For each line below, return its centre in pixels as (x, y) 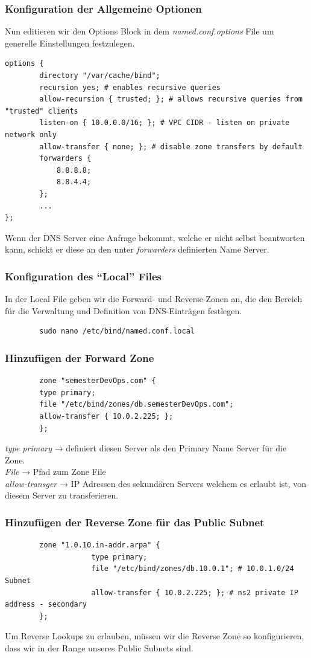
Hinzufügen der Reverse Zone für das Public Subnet (135, 522)
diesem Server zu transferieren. (62, 495)
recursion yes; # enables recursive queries (130, 87)
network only (31, 134)
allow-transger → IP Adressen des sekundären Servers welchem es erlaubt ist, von (156, 483)
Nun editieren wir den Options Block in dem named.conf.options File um (140, 31)
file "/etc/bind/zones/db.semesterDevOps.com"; (137, 405)
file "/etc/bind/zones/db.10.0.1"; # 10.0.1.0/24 (193, 569)
